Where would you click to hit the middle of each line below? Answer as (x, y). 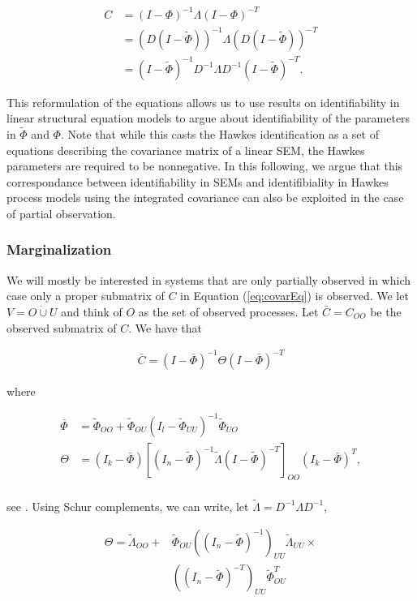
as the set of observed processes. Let (228, 311)
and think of (92, 311)
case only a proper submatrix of (86, 296)
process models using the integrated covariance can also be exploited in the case (205, 197)
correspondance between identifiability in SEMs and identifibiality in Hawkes (198, 181)
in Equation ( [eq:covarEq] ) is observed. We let (294, 296)
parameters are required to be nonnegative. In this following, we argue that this (205, 166)
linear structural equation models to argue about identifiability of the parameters (208, 118)
